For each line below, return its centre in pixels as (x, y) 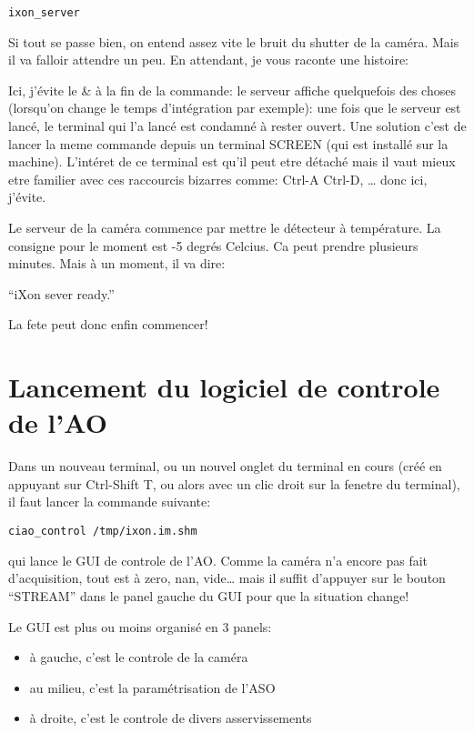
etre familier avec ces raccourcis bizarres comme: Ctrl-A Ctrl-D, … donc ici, (218, 179)
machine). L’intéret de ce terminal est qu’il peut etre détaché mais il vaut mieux (232, 161)
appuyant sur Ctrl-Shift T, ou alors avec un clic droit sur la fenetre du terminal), (234, 483)
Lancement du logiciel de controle (224, 387)
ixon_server (44, 13)
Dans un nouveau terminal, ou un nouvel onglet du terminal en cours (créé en (225, 466)
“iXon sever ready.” (61, 293)
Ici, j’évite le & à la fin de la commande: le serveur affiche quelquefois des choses (232, 90)
